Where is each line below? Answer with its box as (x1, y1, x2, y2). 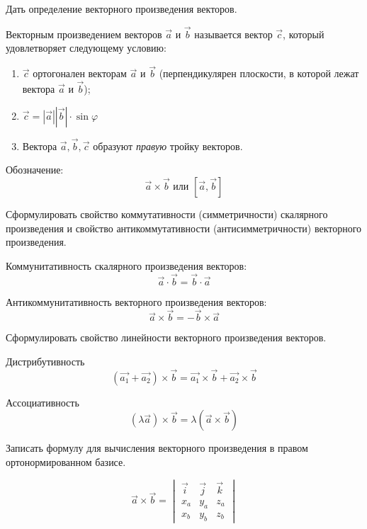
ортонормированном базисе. (6, 455, 126, 470)
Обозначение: (6, 162, 64, 177)
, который (283, 26, 324, 41)
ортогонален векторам (33, 66, 127, 81)
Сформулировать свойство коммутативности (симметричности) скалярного (6, 207, 328, 222)
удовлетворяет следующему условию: (6, 40, 166, 55)
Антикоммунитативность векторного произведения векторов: (6, 294, 267, 309)
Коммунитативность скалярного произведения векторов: (6, 258, 247, 273)
